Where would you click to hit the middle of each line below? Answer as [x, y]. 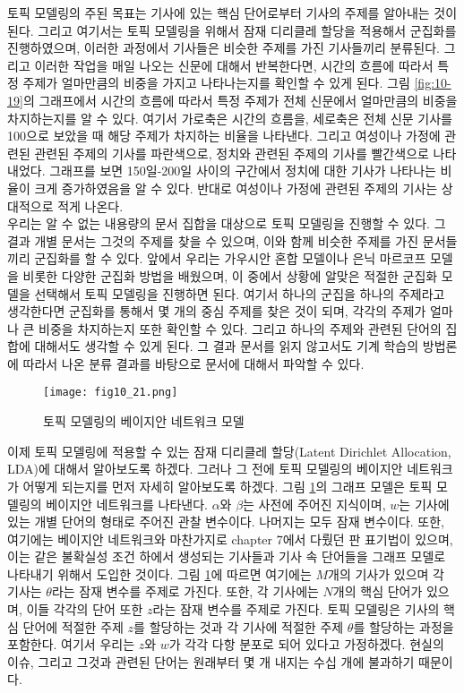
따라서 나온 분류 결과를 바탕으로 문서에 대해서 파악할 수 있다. [193, 363]
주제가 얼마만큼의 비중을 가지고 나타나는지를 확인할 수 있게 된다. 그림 [216, 83]
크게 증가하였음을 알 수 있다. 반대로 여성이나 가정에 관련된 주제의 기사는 [236, 188]
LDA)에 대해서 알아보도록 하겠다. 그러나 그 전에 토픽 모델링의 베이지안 [205, 469]
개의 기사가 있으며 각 [386, 573]
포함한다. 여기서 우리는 [71, 644]
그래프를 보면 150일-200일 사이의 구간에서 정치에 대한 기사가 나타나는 [243, 171]
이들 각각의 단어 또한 [85, 609]
